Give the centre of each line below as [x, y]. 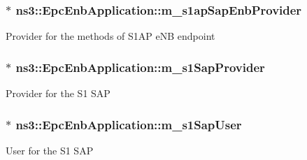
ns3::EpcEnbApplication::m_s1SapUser [129, 124]
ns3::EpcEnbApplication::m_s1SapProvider [140, 67]
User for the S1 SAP [50, 150]
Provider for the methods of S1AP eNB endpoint [110, 36]
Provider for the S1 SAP [58, 93]
